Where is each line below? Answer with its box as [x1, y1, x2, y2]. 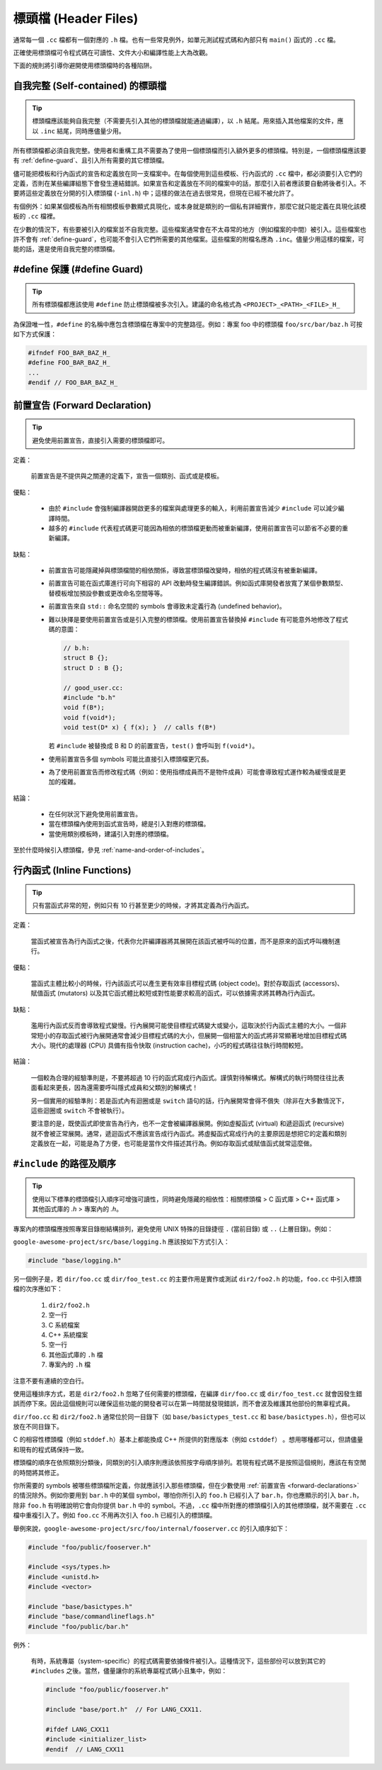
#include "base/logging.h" [28, 1257, 122, 1265]
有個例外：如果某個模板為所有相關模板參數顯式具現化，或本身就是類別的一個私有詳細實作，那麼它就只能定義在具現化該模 [13, 202, 366, 211]
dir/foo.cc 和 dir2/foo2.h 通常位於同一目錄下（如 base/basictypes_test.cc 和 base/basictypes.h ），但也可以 [13, 1412, 366, 1421]
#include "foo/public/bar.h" [28, 1622, 129, 1630]
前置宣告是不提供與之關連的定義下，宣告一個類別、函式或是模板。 [30, 472, 223, 480]
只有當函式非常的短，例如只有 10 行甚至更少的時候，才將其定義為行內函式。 [32, 901, 253, 910]
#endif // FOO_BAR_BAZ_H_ [28, 379, 118, 386]
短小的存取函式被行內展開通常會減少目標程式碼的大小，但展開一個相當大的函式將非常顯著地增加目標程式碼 [36, 1031, 347, 1040]
